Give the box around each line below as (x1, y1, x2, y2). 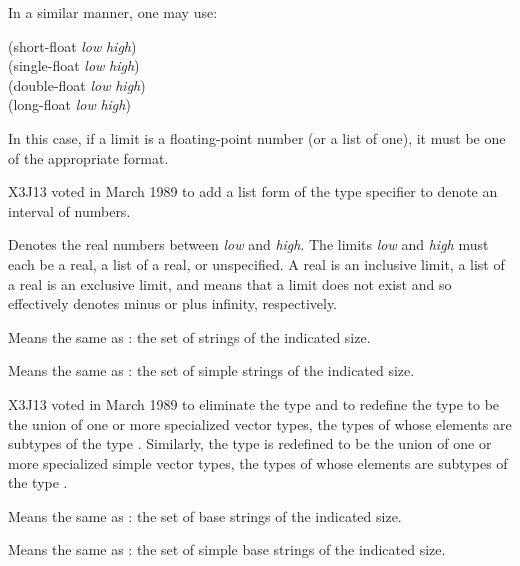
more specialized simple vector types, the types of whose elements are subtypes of (8, 452, 508, 473)
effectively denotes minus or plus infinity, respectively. (8, 293, 337, 314)
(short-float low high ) (8, 35, 137, 56)
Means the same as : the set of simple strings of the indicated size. (8, 360, 415, 381)
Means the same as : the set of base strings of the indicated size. (8, 505, 402, 526)
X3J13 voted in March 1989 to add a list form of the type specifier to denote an (8, 181, 498, 202)
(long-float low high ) (8, 94, 131, 115)
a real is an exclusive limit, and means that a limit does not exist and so (8, 273, 452, 294)
